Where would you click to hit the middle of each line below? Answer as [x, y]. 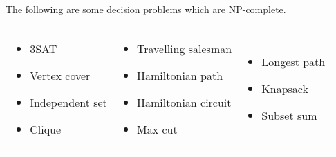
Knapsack [285, 89]
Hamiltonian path [180, 75]
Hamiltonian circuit [184, 102]
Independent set [68, 102]
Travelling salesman [185, 48]
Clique [46, 129]
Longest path [293, 62]
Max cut [157, 129]
